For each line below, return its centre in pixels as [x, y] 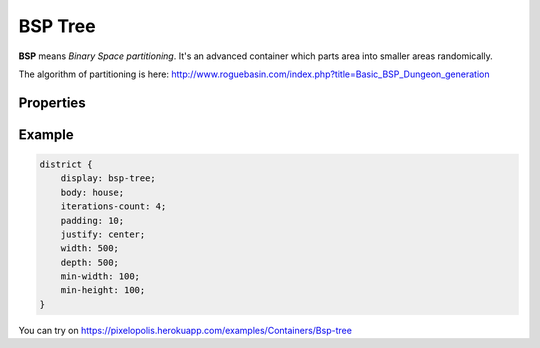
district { [66, 164]
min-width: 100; [100, 276]
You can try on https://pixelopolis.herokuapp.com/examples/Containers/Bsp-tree [185, 330]
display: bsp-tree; [108, 178]
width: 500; [90, 248]
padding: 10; [92, 220]
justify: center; [103, 234]
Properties [52, 102]
